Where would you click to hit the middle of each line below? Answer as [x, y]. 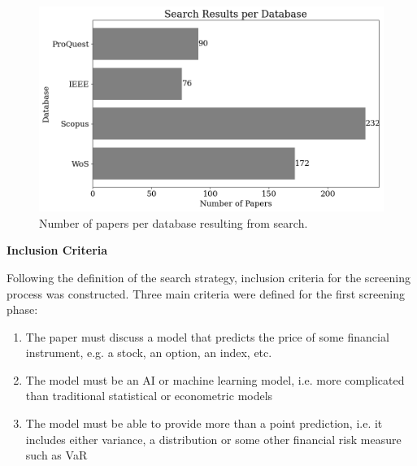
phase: [22, 309]
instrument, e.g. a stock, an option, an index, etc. [149, 353]
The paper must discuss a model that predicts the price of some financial [207, 336]
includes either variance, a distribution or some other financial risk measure [213, 439]
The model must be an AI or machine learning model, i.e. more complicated [215, 379]
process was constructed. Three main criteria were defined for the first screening [206, 293]
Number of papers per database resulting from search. [174, 222]
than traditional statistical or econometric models [149, 396]
